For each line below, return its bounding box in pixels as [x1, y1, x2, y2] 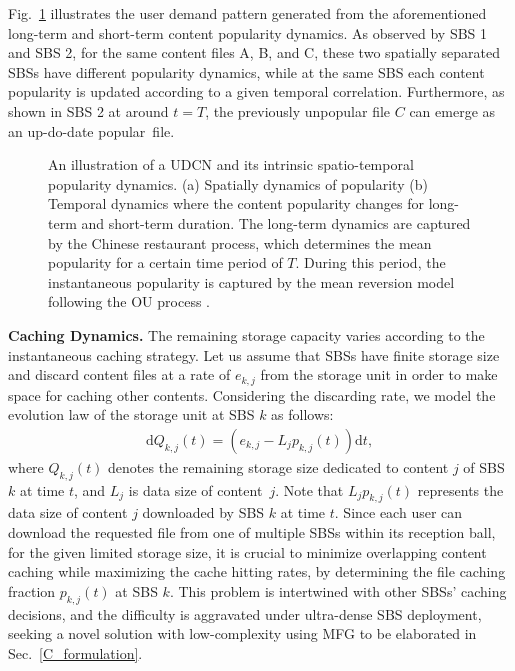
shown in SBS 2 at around [8, 100, 169, 121]
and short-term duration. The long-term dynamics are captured [81, 212, 471, 233]
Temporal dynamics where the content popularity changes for [48, 193, 424, 214]
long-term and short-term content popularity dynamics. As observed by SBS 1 [8, 22, 488, 43]
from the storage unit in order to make [260, 364, 498, 385]
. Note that [275, 479, 344, 500]
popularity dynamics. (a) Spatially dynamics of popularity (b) [48, 173, 428, 194]
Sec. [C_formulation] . [8, 642, 143, 663]
